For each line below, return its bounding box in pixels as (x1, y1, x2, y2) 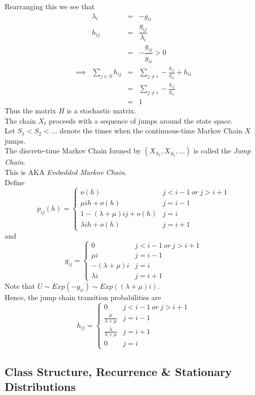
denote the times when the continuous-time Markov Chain (59, 125, 243, 136)
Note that (5, 280, 35, 291)
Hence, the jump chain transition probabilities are (5, 291, 161, 302)
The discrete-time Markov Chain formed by (5, 145, 141, 156)
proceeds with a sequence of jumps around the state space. (49, 115, 233, 126)
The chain (5, 115, 36, 126)
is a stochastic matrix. (67, 105, 136, 115)
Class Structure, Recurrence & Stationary (5, 364, 232, 380)
